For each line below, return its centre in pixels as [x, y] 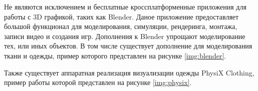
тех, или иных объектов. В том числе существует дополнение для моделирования [128, 46]
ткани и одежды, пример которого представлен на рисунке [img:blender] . [115, 55]
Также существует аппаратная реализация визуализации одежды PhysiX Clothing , [129, 72]
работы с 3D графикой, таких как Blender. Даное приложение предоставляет [121, 16]
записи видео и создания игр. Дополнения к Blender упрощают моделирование [125, 36]
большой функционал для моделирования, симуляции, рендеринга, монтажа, [121, 26]
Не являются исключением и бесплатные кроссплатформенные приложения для [125, 6]
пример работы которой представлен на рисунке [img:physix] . [98, 82]
